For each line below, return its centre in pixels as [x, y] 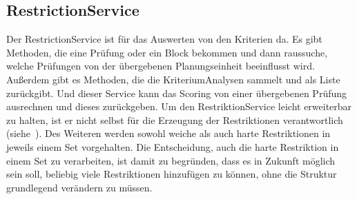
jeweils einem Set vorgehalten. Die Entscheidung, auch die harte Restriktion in [173, 146]
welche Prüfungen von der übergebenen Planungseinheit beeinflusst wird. [161, 66]
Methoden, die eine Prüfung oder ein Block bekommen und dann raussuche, [167, 52]
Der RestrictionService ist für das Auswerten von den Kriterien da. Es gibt [164, 39]
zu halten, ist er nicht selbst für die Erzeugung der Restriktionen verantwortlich [175, 119]
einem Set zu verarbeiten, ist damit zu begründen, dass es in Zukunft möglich [171, 160]
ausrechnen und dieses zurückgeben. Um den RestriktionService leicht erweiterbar [179, 106]
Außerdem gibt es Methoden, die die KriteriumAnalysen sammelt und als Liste [173, 79]
